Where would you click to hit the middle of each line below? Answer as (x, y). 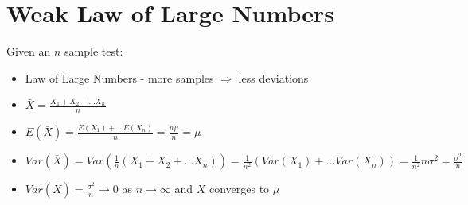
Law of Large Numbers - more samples (119, 77)
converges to (239, 189)
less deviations (273, 77)
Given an (29, 51)
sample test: (94, 51)
